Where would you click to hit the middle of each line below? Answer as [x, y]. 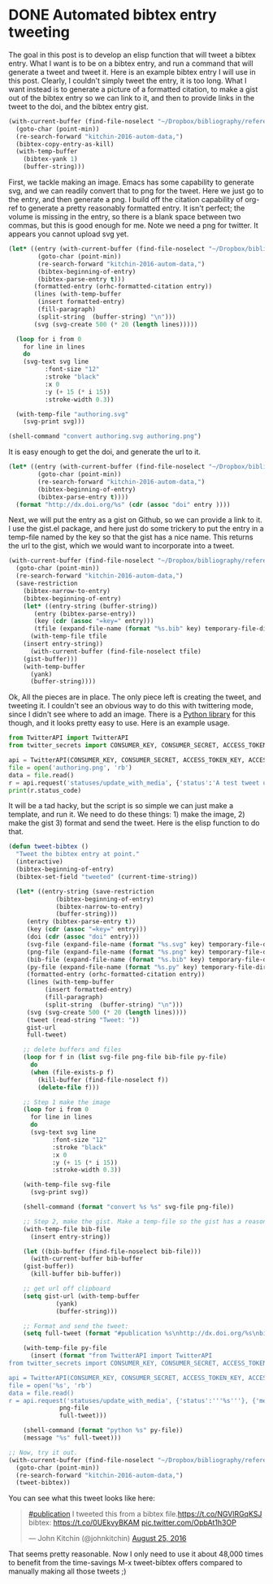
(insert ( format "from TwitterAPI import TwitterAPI [121, 1356]
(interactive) [39, 862]
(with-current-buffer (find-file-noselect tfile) [115, 651]
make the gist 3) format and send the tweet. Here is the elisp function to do [134, 823]
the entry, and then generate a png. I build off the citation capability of [126, 200]
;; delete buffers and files [72, 1050]
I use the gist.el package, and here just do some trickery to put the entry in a [136, 529]
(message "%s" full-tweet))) [72, 1438]
